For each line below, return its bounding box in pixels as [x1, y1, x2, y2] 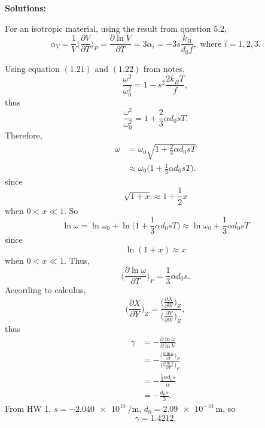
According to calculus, [5, 284, 86, 296]
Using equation [5, 62, 60, 74]
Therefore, [5, 129, 42, 141]
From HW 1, [5, 402, 51, 415]
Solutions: [5, 2, 46, 14]
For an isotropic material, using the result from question [5, 22, 211, 34]
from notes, [143, 62, 185, 74]
